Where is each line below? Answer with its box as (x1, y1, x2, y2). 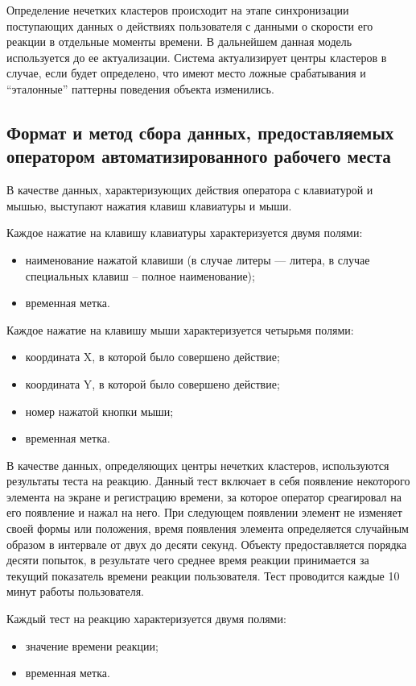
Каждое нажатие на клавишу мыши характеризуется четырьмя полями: (6, 321, 354, 338)
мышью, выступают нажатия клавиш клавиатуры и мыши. (6, 197, 292, 214)
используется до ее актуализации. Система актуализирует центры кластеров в (6, 48, 387, 65)
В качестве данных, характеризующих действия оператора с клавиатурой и (6, 181, 373, 198)
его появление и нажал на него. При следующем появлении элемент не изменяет (6, 504, 402, 521)
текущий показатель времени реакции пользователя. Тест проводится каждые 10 (6, 567, 400, 584)
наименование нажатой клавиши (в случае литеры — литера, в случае (25, 251, 370, 268)
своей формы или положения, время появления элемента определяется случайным (6, 520, 409, 537)
